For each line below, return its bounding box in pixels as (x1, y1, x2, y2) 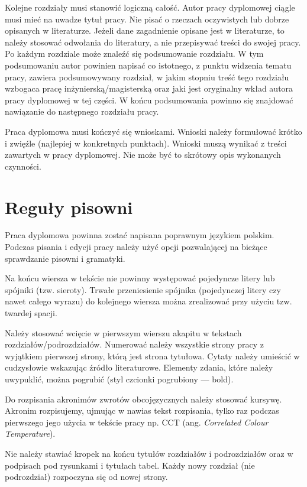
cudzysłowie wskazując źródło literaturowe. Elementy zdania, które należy (5, 361, 273, 374)
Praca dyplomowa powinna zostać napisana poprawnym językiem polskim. (5, 229, 274, 241)
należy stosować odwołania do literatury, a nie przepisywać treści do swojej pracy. (5, 35, 301, 48)
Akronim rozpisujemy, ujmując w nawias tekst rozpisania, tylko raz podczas (5, 404, 279, 417)
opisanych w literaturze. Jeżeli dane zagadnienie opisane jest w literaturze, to (5, 24, 285, 37)
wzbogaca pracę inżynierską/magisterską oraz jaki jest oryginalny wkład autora (5, 82, 293, 95)
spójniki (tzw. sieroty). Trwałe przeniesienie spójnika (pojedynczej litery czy (5, 283, 281, 296)
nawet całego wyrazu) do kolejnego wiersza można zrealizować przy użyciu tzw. (5, 295, 292, 307)
